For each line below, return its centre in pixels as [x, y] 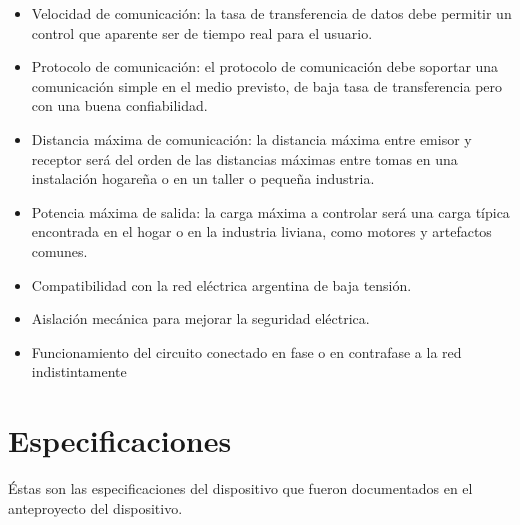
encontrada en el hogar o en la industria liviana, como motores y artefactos [261, 231]
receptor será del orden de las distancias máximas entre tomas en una [244, 158]
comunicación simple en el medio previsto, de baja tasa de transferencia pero [267, 85]
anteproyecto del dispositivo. [95, 507]
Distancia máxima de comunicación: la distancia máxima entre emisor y [251, 138]
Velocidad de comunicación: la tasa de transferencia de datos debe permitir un [271, 13]
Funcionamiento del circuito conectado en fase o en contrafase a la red [246, 351]
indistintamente [79, 371]
